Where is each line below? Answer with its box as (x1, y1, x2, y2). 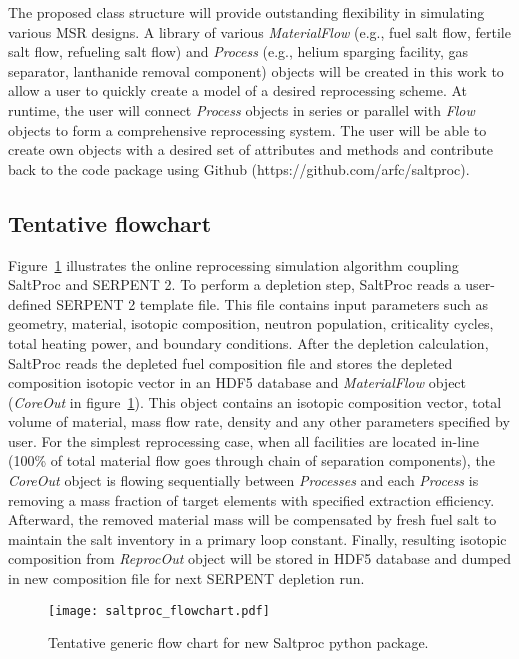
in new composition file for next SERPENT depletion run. (8, 568, 365, 589)
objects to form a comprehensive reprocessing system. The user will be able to (8, 119, 487, 140)
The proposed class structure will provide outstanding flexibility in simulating (8, 2, 485, 22)
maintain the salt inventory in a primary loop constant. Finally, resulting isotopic (8, 528, 507, 549)
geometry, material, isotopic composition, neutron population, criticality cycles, (8, 313, 494, 334)
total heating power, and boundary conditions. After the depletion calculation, (8, 332, 489, 353)
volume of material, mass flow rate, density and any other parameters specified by (8, 411, 510, 432)
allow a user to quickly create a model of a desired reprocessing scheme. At (8, 80, 468, 101)
